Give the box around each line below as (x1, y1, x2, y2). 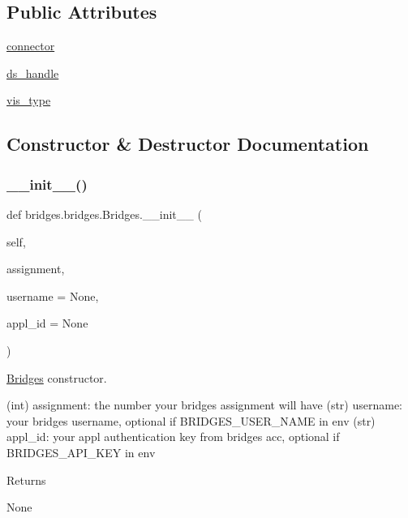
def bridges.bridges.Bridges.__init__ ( (6, 205, 202, 222)
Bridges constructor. (6, 369, 107, 386)
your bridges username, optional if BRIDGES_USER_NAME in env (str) (6, 412, 376, 429)
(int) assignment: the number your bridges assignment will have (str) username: (6, 396, 402, 413)
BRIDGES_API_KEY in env (6, 443, 156, 460)
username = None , (6, 287, 99, 304)
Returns (6, 471, 46, 488)
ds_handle (6, 64, 59, 81)
